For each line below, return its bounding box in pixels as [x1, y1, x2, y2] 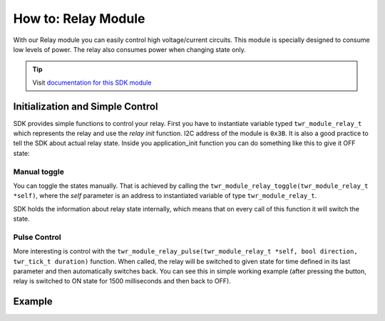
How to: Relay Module [13, 11, 145, 26]
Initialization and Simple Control [13, 100, 158, 112]
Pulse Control [13, 232, 62, 242]
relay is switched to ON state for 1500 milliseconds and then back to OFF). [13, 277, 231, 285]
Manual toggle [13, 167, 64, 177]
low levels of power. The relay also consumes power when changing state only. [13, 45, 246, 53]
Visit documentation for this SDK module [32, 78, 152, 87]
